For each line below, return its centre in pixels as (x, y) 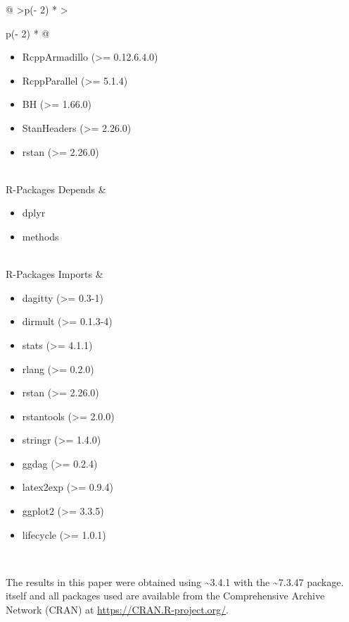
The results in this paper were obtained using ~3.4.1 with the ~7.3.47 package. (175, 581)
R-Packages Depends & (56, 189)
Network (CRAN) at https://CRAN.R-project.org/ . (117, 610)
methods (40, 236)
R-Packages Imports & (55, 274)
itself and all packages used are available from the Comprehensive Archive (165, 596)
